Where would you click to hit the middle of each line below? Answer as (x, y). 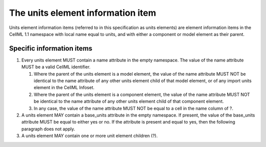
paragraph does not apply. (48, 129)
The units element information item (83, 13)
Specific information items (51, 48)
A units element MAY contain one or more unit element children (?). (89, 136)
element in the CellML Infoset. (64, 88)
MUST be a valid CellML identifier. (56, 67)
